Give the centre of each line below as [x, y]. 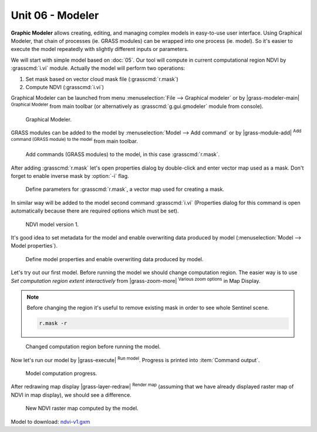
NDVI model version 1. [52, 224]
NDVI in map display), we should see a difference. [71, 395]
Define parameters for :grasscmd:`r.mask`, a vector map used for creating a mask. [125, 189]
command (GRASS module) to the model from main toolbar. [74, 141]
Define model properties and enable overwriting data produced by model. [114, 259]
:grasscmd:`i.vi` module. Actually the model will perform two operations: [98, 68]
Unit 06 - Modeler [55, 15]
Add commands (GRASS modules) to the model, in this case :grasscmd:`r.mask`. [123, 154]
